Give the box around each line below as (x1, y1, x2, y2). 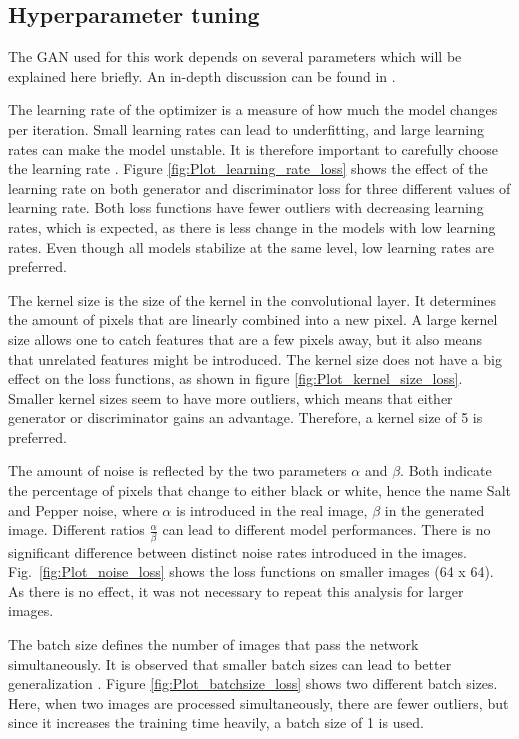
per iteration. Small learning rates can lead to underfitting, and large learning (8, 118, 485, 139)
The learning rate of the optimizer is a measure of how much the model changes (8, 99, 498, 120)
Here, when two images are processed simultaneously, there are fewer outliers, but (8, 692, 509, 713)
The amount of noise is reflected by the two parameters (8, 460, 347, 481)
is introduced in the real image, (175, 499, 368, 520)
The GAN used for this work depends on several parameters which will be (8, 46, 462, 67)
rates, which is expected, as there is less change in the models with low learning (8, 216, 496, 237)
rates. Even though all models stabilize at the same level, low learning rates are (8, 236, 495, 257)
